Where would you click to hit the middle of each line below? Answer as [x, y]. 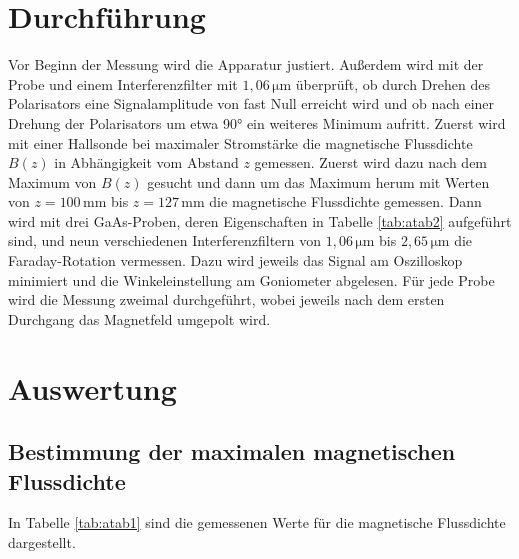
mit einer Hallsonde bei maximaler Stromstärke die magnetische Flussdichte [240, 142]
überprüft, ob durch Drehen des [392, 83]
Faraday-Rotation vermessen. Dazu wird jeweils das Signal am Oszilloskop [235, 260]
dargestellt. [42, 542]
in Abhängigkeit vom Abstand [146, 162]
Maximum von [52, 181]
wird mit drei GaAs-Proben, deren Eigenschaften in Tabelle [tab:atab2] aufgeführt [260, 220]
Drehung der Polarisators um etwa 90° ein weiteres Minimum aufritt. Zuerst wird [257, 122]
